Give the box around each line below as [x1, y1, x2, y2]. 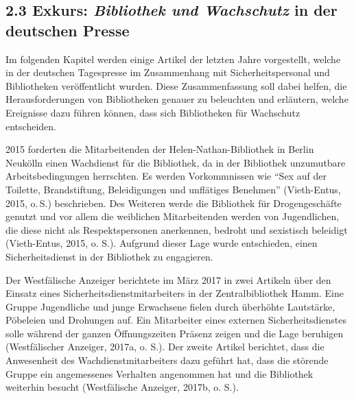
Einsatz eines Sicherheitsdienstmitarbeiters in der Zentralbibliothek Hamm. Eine [5, 286, 344, 300]
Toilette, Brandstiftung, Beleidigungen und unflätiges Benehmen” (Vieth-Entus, [5, 182, 341, 196]
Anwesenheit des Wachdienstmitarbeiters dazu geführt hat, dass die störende [5, 353, 329, 367]
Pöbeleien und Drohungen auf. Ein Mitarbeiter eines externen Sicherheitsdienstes [5, 313, 346, 327]
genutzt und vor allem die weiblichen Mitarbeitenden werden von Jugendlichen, [5, 209, 340, 223]
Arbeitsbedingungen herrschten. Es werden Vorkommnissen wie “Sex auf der [5, 169, 327, 183]
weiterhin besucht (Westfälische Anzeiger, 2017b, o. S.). [5, 380, 239, 394]
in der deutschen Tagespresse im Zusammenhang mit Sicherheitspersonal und [5, 65, 330, 80]
